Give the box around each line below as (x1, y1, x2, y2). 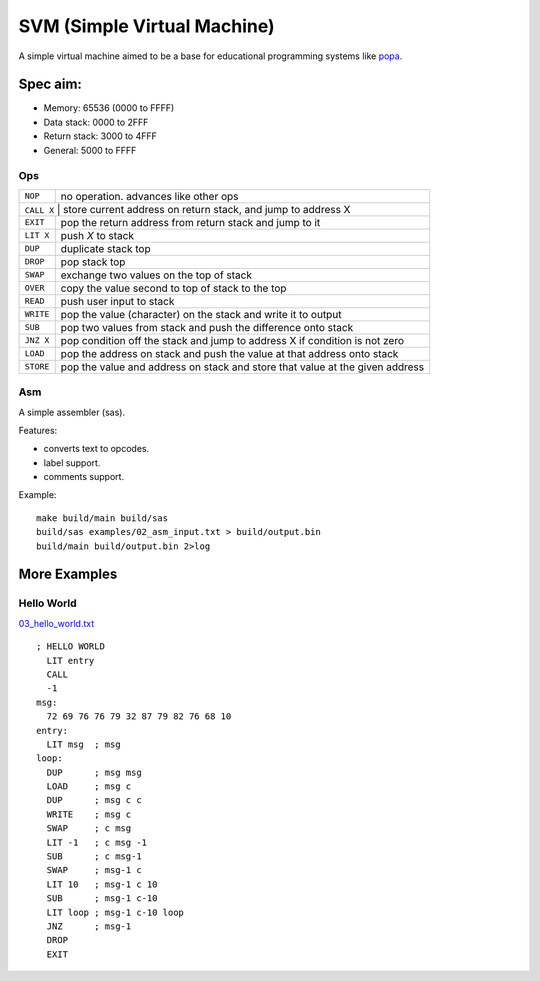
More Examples (18, 566, 118, 583)
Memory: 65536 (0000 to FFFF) (43, 102, 175, 114)
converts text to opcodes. (43, 443, 150, 455)
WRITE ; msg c (46, 808, 132, 820)
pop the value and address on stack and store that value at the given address (60, 360, 425, 374)
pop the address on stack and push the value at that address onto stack (60, 346, 399, 360)
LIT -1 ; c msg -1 (46, 836, 148, 848)
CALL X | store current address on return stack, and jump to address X (24, 202, 351, 216)
